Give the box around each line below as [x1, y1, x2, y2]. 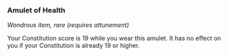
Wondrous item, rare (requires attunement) [7, 21, 129, 29]
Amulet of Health [7, 5, 66, 15]
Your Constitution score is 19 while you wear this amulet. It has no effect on [7, 34, 221, 42]
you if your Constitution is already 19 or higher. [7, 42, 140, 50]
